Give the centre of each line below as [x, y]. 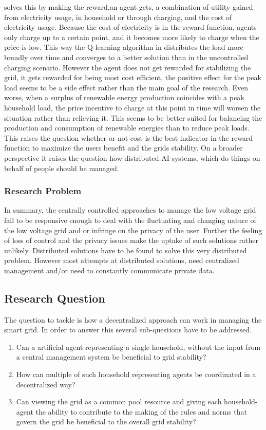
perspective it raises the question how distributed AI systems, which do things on [132, 157]
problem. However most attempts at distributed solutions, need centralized [122, 260]
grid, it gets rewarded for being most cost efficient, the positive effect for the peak [133, 77]
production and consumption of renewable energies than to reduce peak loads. [127, 128]
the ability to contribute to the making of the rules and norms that [141, 411]
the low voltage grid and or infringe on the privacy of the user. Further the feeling [133, 230]
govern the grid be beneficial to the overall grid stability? [106, 422]
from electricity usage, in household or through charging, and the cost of [118, 17]
